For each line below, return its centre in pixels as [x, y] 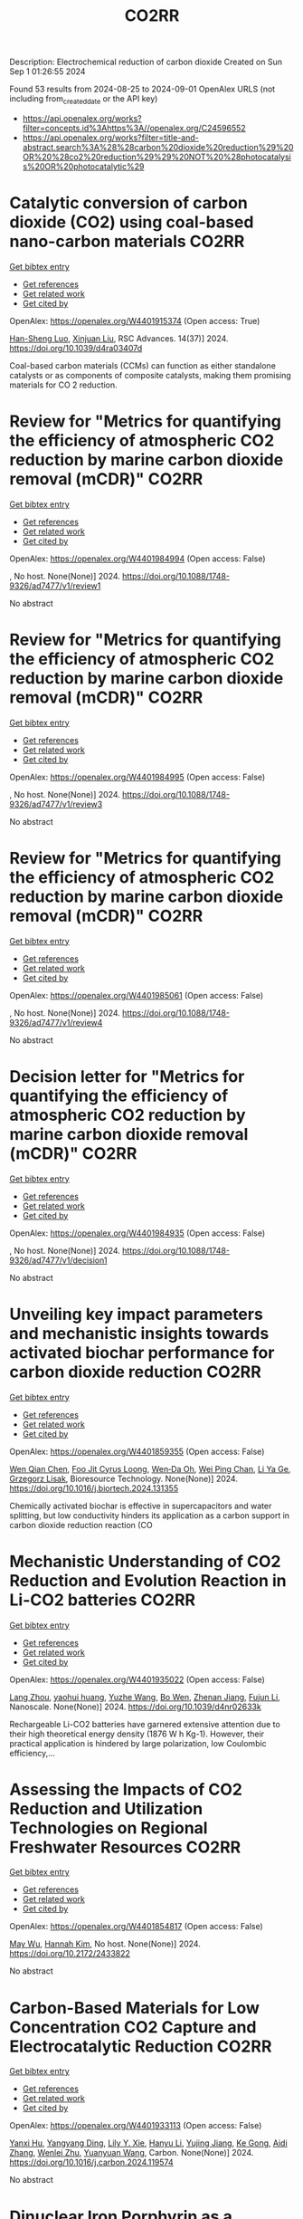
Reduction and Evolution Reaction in [148, 1580]
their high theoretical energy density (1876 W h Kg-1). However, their [137, 1734]
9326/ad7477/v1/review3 [56, 804]
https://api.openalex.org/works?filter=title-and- [110, 138]
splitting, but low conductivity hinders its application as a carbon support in [150, 1515]
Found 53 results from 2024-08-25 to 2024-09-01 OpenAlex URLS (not [142, 89]
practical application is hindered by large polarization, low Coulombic [138, 1743]
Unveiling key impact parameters [137, 1314]
